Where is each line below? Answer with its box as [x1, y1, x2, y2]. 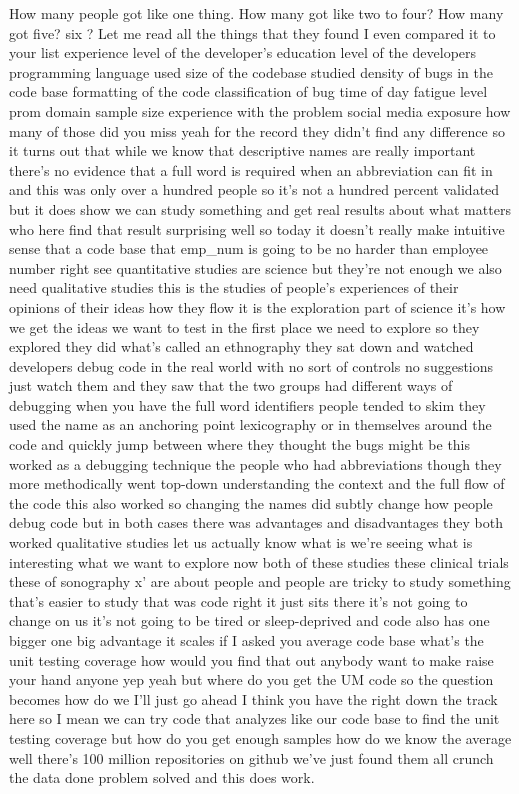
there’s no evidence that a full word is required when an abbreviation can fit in [9, 159, 493, 180]
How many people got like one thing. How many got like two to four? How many [9, 3, 504, 23]
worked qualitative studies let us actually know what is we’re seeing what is [9, 532, 473, 553]
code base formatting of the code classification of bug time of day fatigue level [9, 81, 488, 102]
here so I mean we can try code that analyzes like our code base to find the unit [9, 708, 500, 729]
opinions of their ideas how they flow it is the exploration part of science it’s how [9, 296, 506, 317]
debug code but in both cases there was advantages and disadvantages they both [9, 512, 503, 533]
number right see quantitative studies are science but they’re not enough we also [9, 257, 502, 278]
